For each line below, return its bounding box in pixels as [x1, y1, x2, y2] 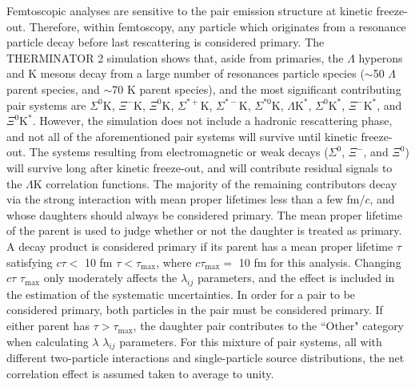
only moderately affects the [43, 269, 178, 286]
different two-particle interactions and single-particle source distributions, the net [6, 349, 405, 366]
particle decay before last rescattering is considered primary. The [6, 34, 325, 50]
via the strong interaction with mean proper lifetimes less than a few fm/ [6, 191, 365, 208]
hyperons [358, 49, 403, 66]
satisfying [6, 253, 53, 270]
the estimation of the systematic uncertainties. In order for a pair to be [6, 285, 356, 302]
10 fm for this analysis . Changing [238, 253, 401, 270]
